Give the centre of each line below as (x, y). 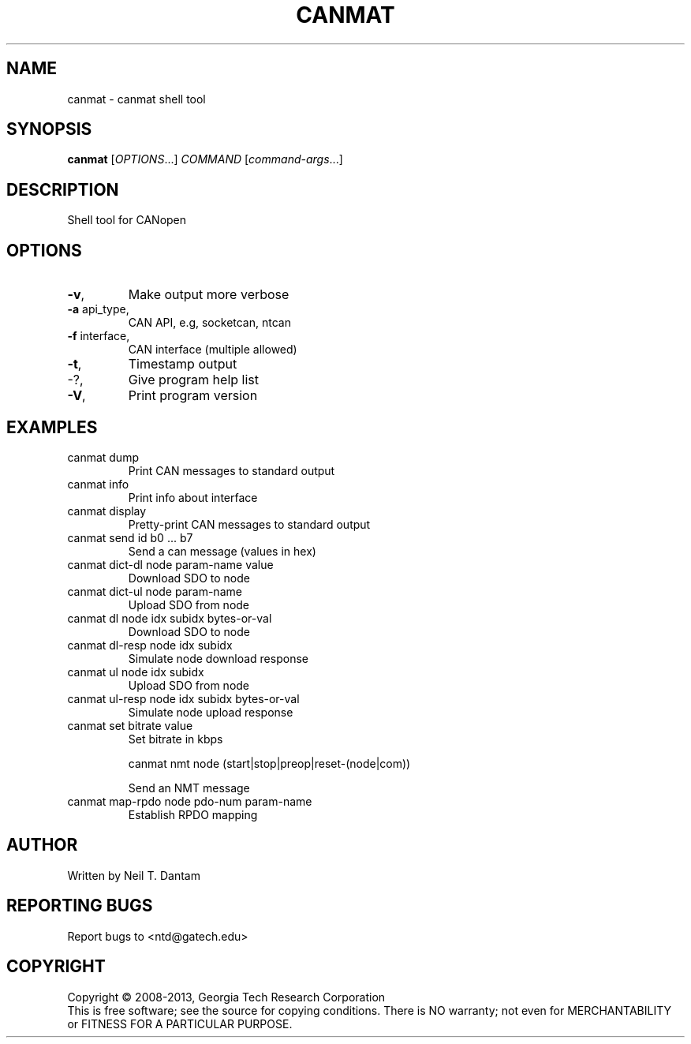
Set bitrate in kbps (176, 739)
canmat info (98, 484)
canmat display (107, 511)
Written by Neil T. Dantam (134, 875)
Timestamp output (183, 364)
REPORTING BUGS (80, 906)
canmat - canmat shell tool (136, 99)
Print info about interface (193, 497)
